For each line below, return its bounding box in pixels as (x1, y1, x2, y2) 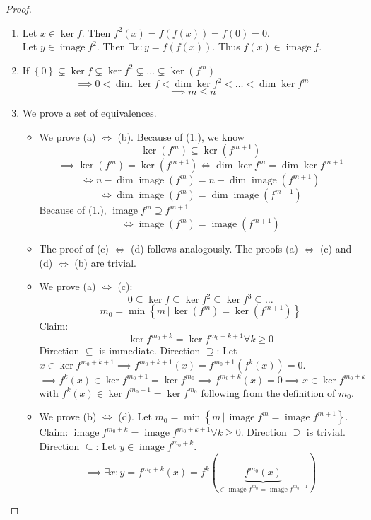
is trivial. (306, 424, 346, 439)
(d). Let (118, 409, 152, 424)
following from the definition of (201, 385, 336, 400)
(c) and (319, 241, 352, 256)
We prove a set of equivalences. (22, 105, 157, 120)
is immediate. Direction (99, 343, 201, 358)
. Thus (212, 39, 240, 54)
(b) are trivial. (74, 255, 136, 270)
